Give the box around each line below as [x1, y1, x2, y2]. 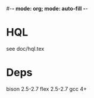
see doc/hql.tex [6, 45, 45, 52]
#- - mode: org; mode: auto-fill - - [6, 5, 88, 12]
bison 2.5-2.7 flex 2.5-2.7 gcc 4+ [6, 85, 87, 92]
